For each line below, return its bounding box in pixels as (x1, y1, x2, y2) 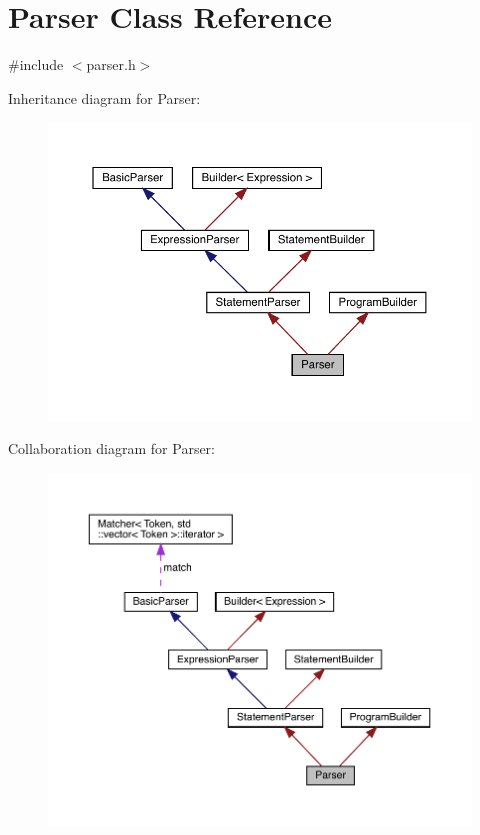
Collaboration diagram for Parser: (8, 438, 216, 459)
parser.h (86, 54, 136, 75)
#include (8, 54, 64, 75)
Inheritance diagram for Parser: (8, 87, 201, 108)
